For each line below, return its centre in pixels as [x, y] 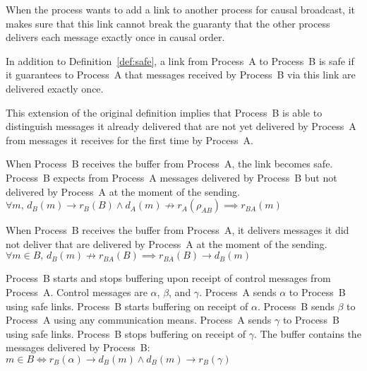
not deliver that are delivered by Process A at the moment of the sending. [167, 243]
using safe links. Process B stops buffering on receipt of [126, 333]
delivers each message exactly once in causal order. [115, 37]
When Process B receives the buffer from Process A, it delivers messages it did [178, 230]
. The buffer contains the [308, 333]
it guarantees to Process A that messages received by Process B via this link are [181, 75]
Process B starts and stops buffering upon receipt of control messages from [168, 278]
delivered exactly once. [55, 88]
